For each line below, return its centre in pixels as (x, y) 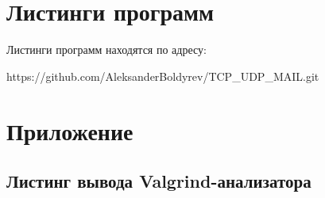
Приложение (70, 130)
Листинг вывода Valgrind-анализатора (159, 181)
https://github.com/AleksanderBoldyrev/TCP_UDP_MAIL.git (163, 76)
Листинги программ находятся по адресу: (106, 49)
